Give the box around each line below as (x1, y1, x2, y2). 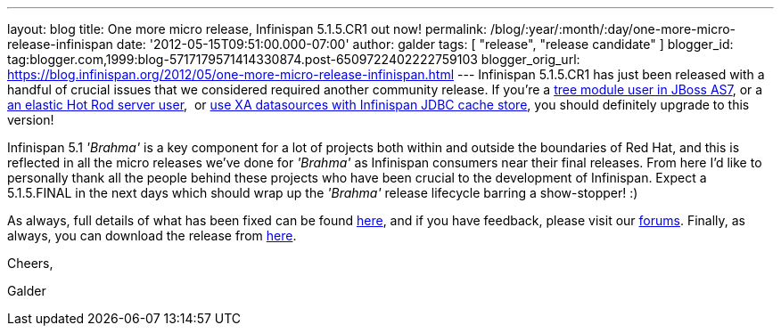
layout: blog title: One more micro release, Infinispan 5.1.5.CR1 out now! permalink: (7, 21, 488, 37)
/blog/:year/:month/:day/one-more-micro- (490, 21, 736, 37)
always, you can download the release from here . (7, 228, 297, 243)
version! (7, 112, 54, 127)
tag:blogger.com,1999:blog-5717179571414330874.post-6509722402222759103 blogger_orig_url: (7, 52, 580, 67)
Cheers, (7, 256, 53, 271)
